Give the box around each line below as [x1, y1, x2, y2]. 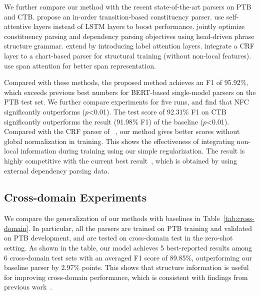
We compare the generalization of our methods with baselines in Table [4, 213, 220, 223]
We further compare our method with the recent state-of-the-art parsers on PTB [4, 1, 251, 11]
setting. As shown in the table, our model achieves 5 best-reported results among [4, 242, 252, 253]
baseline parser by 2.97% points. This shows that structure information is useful [4, 262, 249, 272]
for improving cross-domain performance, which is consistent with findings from [4, 271, 248, 282]
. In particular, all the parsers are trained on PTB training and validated [28, 222, 252, 233]
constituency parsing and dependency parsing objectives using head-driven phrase [4, 30, 254, 41]
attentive [4, 21, 31, 31]
